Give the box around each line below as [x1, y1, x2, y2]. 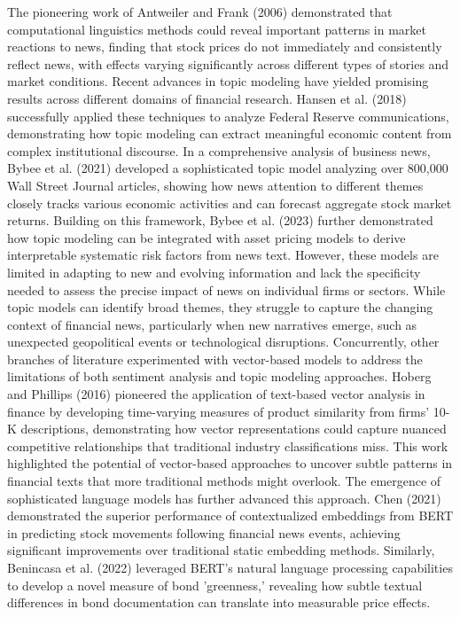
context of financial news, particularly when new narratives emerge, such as [7, 315, 417, 333]
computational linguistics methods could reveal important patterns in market [7, 20, 426, 38]
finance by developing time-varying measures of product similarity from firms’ [7, 402, 430, 420]
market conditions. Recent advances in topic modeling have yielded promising [7, 72, 429, 90]
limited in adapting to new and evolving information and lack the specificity [7, 262, 421, 281]
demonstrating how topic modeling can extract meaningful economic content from [7, 124, 452, 143]
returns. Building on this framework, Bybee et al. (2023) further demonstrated [7, 211, 433, 230]
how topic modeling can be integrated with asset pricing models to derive [7, 228, 406, 246]
